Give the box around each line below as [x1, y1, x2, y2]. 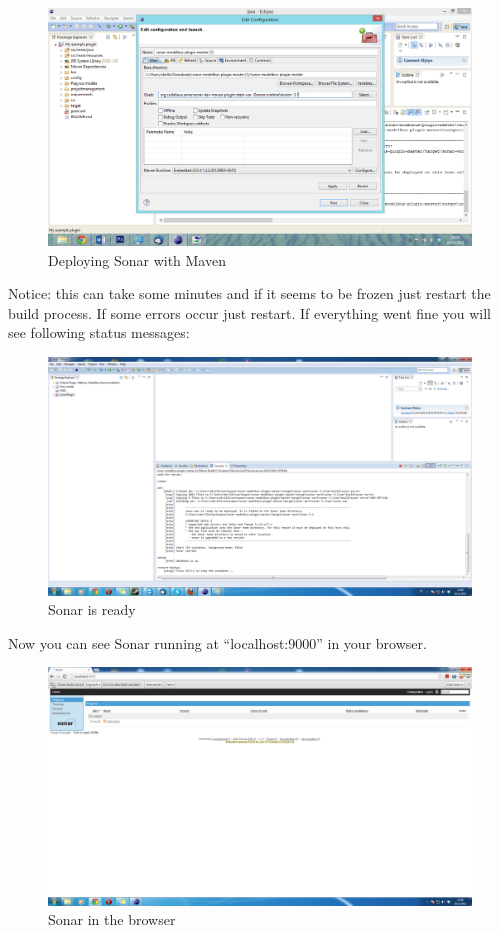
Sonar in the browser [48, 909, 176, 930]
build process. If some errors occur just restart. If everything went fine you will [8, 302, 491, 323]
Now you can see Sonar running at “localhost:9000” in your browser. [8, 632, 427, 653]
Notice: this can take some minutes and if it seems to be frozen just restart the [8, 283, 491, 304]
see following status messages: [8, 322, 190, 343]
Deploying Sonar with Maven [48, 249, 226, 270]
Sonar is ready [48, 599, 136, 620]
